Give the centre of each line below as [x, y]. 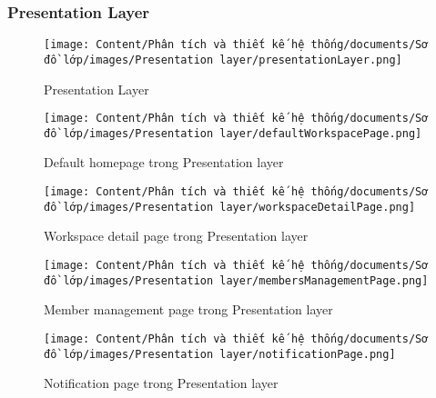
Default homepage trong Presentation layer [164, 162]
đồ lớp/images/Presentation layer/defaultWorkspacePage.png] [233, 133]
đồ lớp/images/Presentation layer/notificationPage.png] [220, 354]
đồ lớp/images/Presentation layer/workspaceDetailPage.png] [230, 207]
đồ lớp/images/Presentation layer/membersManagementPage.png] [236, 280]
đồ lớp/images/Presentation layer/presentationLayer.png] [223, 60]
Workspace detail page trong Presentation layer [176, 236]
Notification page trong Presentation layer [161, 383]
